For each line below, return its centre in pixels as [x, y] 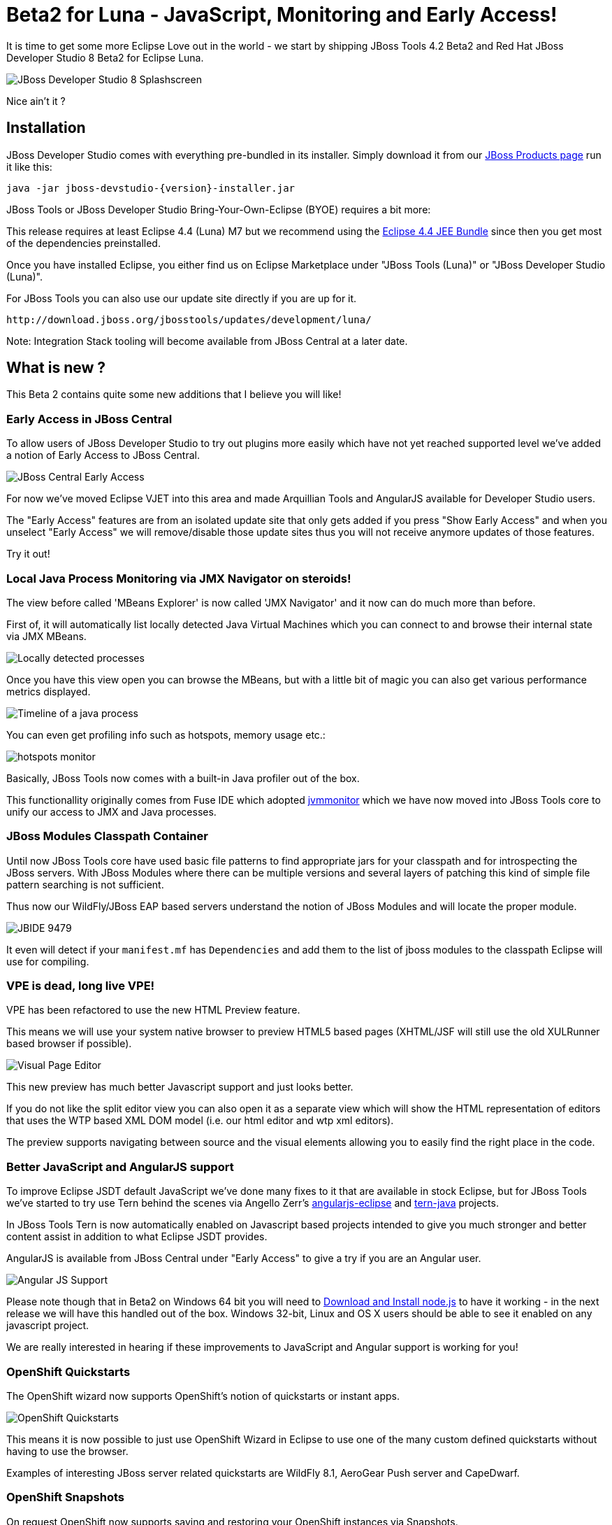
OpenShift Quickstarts [68, 1371]
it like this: [29, 166]
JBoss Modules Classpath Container [107, 836]
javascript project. [48, 1326]
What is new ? [56, 368]
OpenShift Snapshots [66, 1497]
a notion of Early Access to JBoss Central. [103, 455]
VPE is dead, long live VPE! [81, 986]
